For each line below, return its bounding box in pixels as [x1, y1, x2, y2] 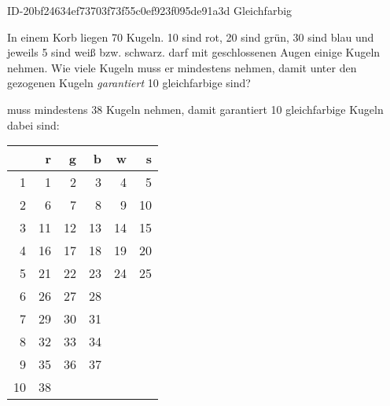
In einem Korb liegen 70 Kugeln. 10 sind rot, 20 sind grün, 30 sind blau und [7, 28, 374, 45]
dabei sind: [7, 116, 60, 133]
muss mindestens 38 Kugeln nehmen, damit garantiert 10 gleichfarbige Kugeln [7, 101, 384, 117]
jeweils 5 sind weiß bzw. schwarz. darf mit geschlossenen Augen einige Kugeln [7, 44, 381, 60]
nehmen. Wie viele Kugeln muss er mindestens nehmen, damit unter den [7, 59, 357, 75]
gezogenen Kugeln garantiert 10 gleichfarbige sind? [7, 75, 251, 91]
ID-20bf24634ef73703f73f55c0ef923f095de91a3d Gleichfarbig [7, 2, 292, 18]
